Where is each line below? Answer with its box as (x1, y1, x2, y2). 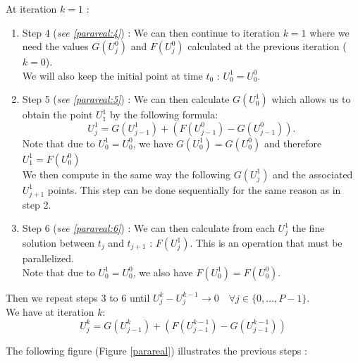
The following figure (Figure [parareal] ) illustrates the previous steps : (6, 343, 307, 357)
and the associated (273, 166, 353, 181)
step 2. (22, 197, 51, 211)
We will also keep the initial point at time (22, 68, 203, 82)
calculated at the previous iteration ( (187, 39, 347, 54)
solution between (22, 235, 95, 250)
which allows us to (271, 92, 351, 106)
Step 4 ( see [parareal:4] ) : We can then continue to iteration (22, 25, 280, 39)
